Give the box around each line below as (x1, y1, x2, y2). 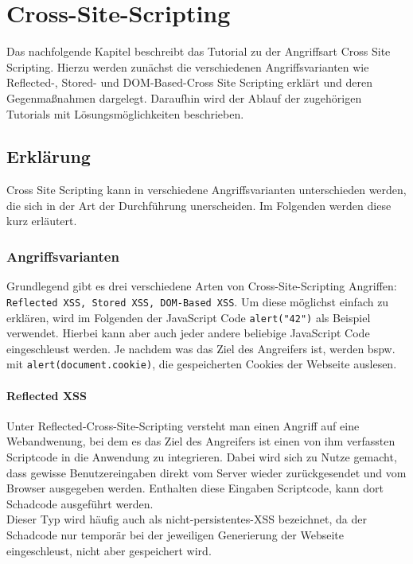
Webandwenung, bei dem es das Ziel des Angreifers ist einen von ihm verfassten (6, 433, 395, 449)
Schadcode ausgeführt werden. (6, 495, 154, 511)
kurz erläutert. (6, 212, 77, 229)
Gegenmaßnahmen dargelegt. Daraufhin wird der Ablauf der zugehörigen (6, 89, 362, 106)
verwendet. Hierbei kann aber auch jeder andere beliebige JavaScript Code (6, 325, 370, 341)
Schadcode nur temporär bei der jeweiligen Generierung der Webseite (6, 527, 344, 543)
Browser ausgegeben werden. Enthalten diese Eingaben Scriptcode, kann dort (6, 480, 384, 496)
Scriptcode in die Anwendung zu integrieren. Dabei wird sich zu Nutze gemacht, (6, 449, 397, 465)
